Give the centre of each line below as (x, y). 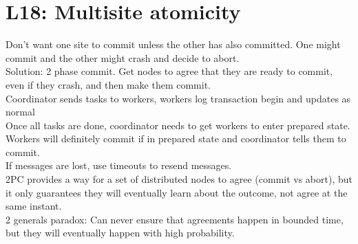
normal (20, 112)
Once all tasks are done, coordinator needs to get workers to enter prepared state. (178, 125)
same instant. (34, 206)
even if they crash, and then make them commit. (108, 84)
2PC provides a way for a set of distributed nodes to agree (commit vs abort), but (179, 179)
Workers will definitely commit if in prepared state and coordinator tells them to (176, 138)
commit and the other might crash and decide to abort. (123, 57)
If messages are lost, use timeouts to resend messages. (119, 165)
